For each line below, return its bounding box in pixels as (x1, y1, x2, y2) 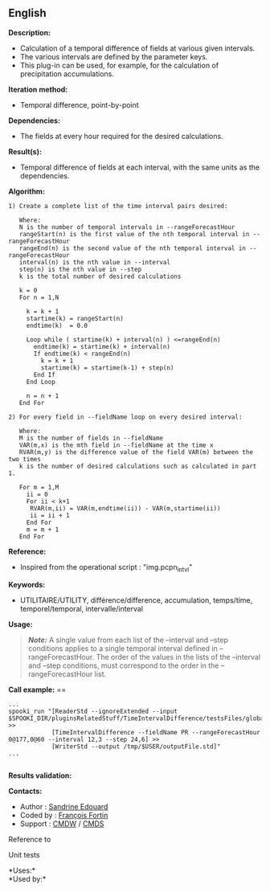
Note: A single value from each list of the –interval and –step (27, 635, 229, 644)
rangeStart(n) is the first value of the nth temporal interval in (18, 230, 250, 238)
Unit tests (8, 849, 40, 859)
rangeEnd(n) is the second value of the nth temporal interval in (18, 244, 247, 252)
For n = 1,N (18, 293, 59, 301)
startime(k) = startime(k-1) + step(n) (40, 363, 174, 372)
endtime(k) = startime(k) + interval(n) (33, 342, 171, 350)
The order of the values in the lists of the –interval (96, 652, 261, 661)
